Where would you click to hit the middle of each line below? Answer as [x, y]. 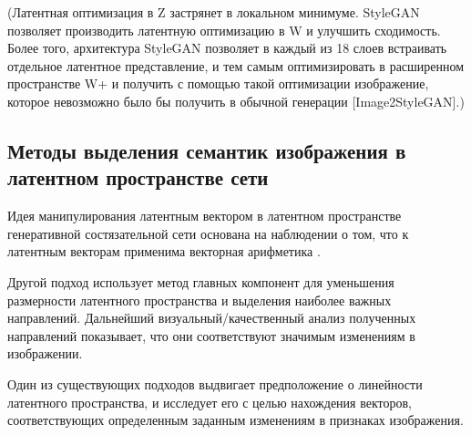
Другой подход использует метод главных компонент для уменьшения [201, 281]
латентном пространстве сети [138, 177]
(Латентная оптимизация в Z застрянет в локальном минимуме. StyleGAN [214, 12]
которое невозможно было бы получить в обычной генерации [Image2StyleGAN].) [236, 101]
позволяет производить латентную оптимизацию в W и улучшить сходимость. [224, 30]
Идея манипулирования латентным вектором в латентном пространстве [205, 216]
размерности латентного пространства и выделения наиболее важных [200, 300]
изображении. [45, 353]
